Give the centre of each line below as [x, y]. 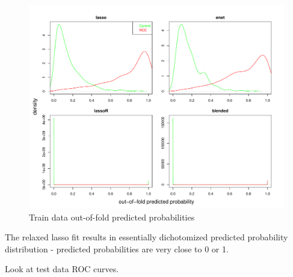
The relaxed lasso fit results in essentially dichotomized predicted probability [146, 237]
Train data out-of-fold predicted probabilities [112, 217]
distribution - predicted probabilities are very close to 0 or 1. [117, 248]
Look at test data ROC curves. [62, 269]
